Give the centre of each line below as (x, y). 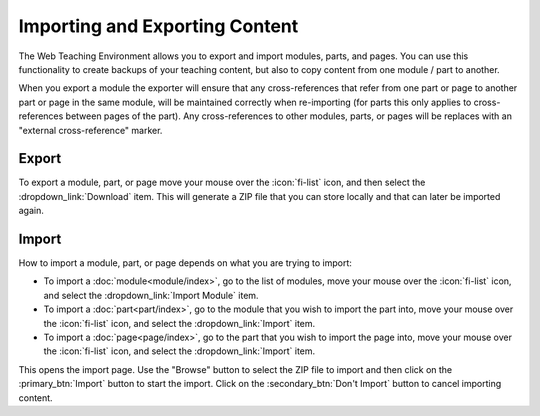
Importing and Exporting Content (158, 26)
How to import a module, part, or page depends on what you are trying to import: (185, 263)
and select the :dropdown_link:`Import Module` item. (151, 295)
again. (31, 211)
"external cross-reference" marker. (90, 130)
